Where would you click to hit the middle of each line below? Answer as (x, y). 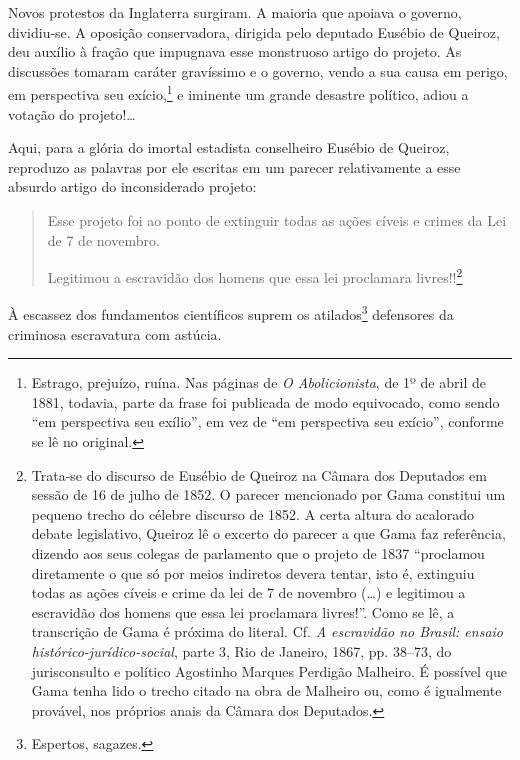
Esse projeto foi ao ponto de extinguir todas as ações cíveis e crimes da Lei (277, 220)
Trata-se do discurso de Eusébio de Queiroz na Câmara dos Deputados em (259, 474)
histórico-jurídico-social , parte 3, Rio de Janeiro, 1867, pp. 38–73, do (241, 651)
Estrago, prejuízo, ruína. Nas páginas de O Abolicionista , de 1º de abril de (258, 382)
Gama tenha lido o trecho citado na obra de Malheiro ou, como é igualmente (266, 690)
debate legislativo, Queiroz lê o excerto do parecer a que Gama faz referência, (268, 533)
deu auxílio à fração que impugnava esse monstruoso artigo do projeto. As (235, 51)
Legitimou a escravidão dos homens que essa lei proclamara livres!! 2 (255, 275)
